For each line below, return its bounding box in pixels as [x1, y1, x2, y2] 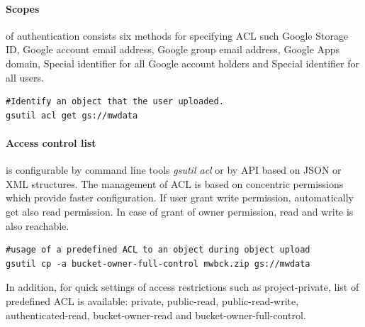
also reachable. [6, 218, 69, 233]
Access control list [6, 135, 96, 150]
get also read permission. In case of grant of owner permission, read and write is [6, 204, 354, 218]
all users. [6, 70, 44, 84]
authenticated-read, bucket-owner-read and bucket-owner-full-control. [6, 307, 306, 322]
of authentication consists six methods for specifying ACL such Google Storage [6, 28, 349, 43]
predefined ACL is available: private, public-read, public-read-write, [6, 293, 299, 308]
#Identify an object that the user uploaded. [6, 96, 224, 107]
